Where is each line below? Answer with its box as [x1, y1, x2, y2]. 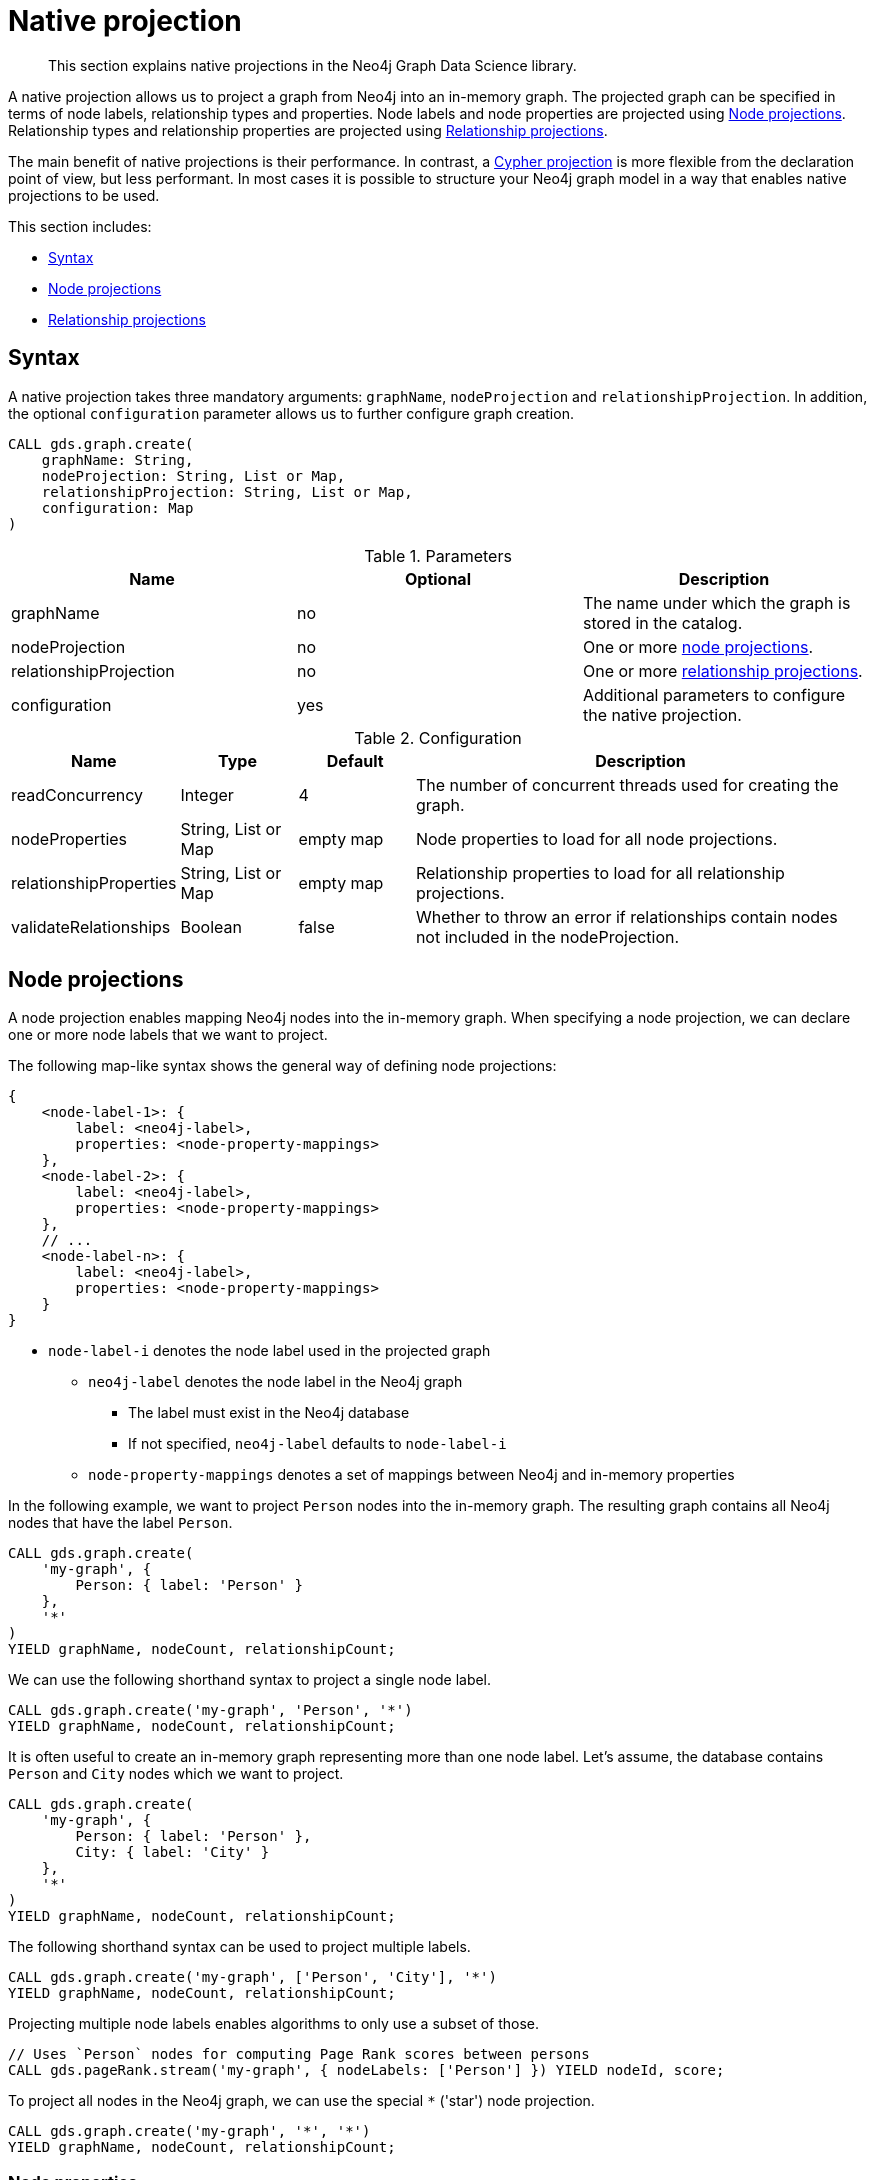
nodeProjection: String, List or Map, [41, 467, 346, 484]
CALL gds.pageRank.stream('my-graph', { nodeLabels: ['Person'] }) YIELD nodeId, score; [8, 2062, 725, 2079]
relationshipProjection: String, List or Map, [41, 483, 413, 500]
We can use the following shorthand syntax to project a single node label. [8, 1671, 492, 1689]
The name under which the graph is [582, 592, 851, 613]
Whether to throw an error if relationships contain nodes [415, 906, 838, 927]
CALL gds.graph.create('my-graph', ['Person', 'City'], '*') [8, 1969, 497, 1986]
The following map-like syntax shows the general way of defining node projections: [8, 1057, 557, 1075]
